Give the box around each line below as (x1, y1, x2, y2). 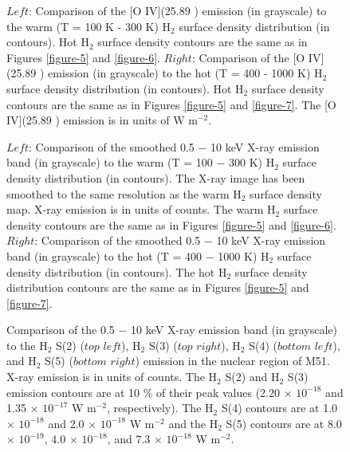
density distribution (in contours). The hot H (6, 263, 227, 280)
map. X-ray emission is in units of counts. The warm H (6, 201, 276, 218)
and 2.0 (48, 415, 85, 431)
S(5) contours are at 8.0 (226, 415, 342, 431)
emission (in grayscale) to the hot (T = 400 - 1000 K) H (48, 65, 323, 81)
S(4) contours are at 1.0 (221, 399, 338, 416)
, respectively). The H (107, 399, 214, 416)
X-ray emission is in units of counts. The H (6, 368, 218, 385)
